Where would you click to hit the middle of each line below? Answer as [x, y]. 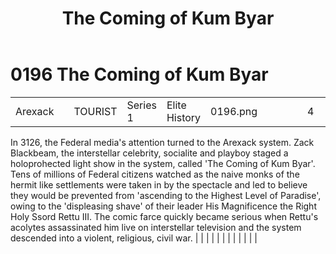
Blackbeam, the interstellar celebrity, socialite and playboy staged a [149, 153]
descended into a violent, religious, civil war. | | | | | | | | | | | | [134, 238]
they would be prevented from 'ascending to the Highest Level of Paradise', [166, 195]
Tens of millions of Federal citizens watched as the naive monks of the [155, 174]
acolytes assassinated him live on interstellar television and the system [156, 227]
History [184, 117]
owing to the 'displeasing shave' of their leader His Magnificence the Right [163, 206]
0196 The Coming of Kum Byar [139, 74]
